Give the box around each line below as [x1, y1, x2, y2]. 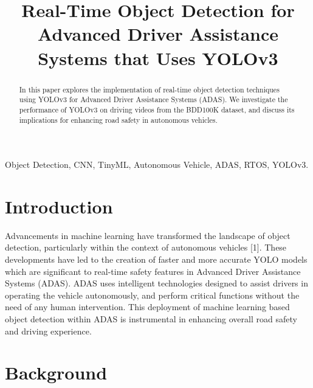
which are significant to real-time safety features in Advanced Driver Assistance [5, 265, 301, 277]
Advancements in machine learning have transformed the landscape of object [5, 229, 291, 241]
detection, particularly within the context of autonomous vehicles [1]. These [5, 241, 287, 254]
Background [5, 360, 108, 385]
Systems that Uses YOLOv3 [38, 45, 278, 70]
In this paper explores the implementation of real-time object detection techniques [19, 84, 280, 94]
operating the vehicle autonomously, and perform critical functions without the [5, 288, 300, 301]
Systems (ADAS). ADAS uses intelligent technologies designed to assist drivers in [5, 277, 308, 289]
